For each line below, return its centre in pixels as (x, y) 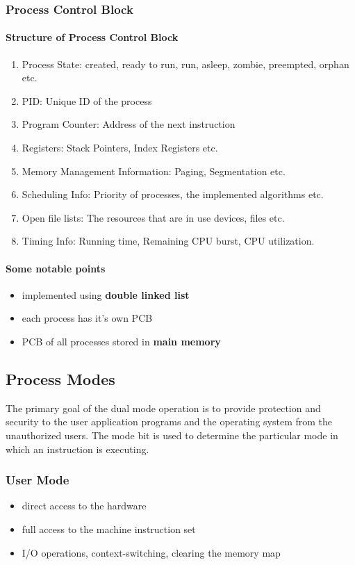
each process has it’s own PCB (87, 318)
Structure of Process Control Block (92, 37)
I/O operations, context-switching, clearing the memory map (151, 552)
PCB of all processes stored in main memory (121, 341)
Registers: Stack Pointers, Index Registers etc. (120, 148)
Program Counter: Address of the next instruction (129, 124)
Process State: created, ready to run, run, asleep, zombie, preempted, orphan (185, 64)
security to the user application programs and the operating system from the (169, 421)
